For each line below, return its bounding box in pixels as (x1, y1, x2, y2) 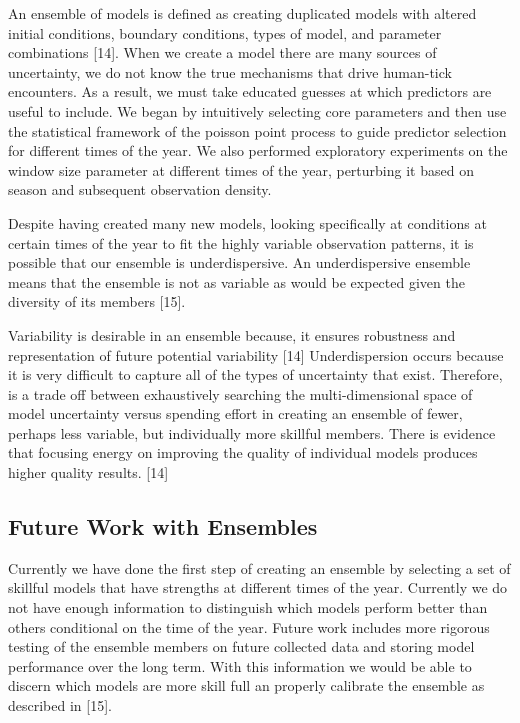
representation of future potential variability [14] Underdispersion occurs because (8, 344, 504, 365)
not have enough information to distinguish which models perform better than (8, 597, 488, 618)
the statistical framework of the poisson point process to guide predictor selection (8, 120, 507, 141)
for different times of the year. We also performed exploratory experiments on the (8, 140, 508, 161)
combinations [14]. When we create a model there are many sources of (8, 42, 437, 63)
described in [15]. (8, 695, 112, 716)
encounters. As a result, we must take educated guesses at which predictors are (8, 81, 492, 102)
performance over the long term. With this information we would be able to (8, 655, 472, 676)
